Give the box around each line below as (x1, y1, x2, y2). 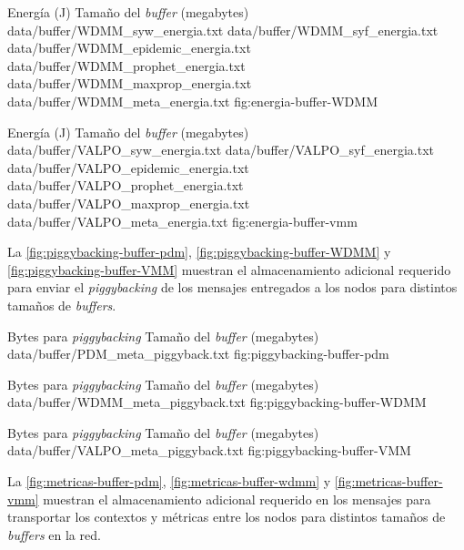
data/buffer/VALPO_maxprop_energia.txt (7, 193, 250, 212)
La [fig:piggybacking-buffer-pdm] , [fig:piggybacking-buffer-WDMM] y (7, 242, 391, 261)
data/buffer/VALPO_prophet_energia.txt (7, 176, 244, 195)
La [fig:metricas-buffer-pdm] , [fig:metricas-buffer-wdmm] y (7, 472, 331, 491)
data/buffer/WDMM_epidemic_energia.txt (7, 38, 251, 57)
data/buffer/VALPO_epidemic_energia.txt (7, 158, 249, 177)
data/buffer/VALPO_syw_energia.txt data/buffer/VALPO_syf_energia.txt (7, 140, 434, 159)
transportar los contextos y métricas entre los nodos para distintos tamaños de (7, 507, 446, 526)
